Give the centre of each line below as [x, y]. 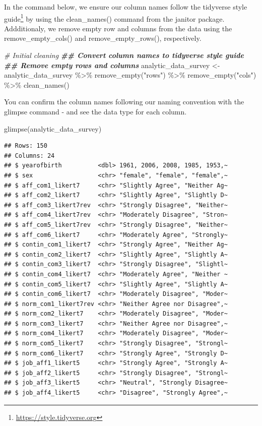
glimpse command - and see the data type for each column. [95, 111]
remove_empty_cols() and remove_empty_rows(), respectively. [103, 38]
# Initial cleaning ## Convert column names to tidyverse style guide [124, 55]
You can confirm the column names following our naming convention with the [124, 102]
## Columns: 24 [29, 156]
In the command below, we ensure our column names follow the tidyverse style [126, 7]
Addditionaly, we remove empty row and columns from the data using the [118, 28]
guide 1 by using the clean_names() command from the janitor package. [114, 18]
